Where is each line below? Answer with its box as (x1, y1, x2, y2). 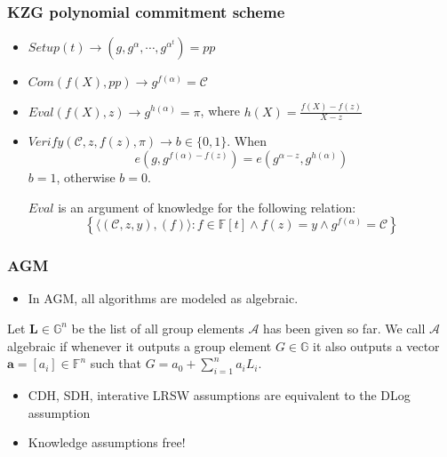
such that (90, 354, 141, 373)
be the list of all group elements (71, 318, 244, 337)
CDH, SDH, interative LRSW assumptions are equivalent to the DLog (28, 385, 411, 404)
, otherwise (56, 167, 116, 186)
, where (200, 101, 240, 120)
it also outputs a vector (313, 336, 440, 355)
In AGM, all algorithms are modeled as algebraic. (28, 289, 299, 308)
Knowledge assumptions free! (28, 433, 186, 452)
